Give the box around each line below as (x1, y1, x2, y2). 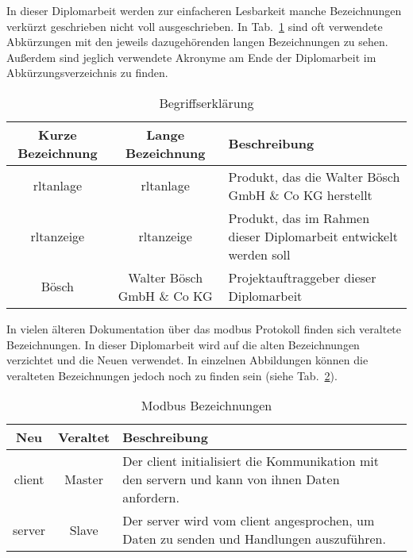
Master (64, 470, 103, 489)
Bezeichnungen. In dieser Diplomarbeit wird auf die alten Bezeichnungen (6, 336, 360, 352)
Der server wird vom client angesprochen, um (122, 511, 375, 530)
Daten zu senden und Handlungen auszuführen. (122, 529, 386, 548)
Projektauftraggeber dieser (228, 267, 376, 287)
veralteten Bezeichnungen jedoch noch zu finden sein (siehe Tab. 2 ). (6, 367, 338, 383)
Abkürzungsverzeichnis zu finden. (6, 64, 168, 81)
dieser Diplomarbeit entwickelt (228, 226, 398, 245)
